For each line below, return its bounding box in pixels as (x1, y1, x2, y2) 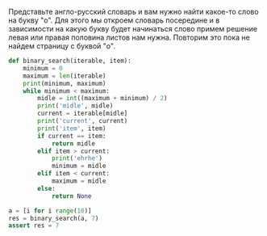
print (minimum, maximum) (23, 79, 106, 87)
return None (51, 192, 92, 200)
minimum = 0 (23, 64, 63, 72)
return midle (51, 139, 95, 148)
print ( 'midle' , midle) (37, 102, 114, 110)
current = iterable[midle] (37, 109, 128, 118)
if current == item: (37, 132, 106, 140)
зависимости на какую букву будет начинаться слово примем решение (8, 24, 258, 33)
